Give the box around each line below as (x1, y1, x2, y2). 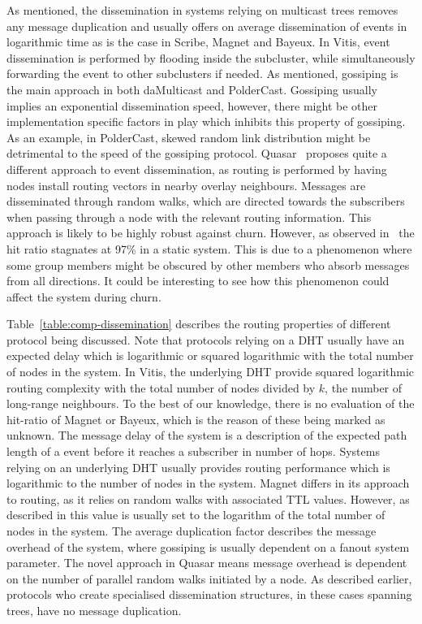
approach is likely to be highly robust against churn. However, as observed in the (6, 224, 415, 241)
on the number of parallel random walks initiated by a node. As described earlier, (6, 570, 412, 587)
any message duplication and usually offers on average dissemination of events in (6, 17, 407, 34)
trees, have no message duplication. (6, 601, 182, 618)
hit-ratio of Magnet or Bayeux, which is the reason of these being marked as (6, 410, 385, 427)
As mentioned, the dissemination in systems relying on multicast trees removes (6, 2, 398, 18)
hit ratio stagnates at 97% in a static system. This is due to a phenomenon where (6, 240, 412, 257)
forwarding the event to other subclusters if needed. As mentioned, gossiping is (6, 65, 398, 82)
